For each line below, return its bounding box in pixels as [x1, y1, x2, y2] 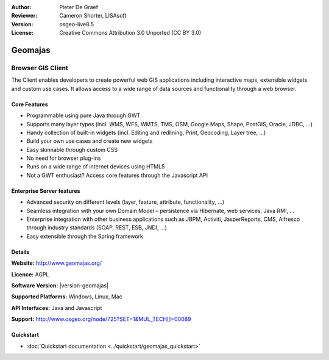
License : [11, 29, 34, 37]
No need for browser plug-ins [26, 154, 101, 162]
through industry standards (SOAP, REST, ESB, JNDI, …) [26, 224, 168, 231]
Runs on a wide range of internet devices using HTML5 [26, 163, 165, 170]
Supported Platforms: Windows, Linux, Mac [11, 293, 123, 300]
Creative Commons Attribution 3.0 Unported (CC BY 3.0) [59, 29, 202, 37]
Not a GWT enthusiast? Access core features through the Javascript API [26, 171, 208, 179]
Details [11, 248, 30, 256]
